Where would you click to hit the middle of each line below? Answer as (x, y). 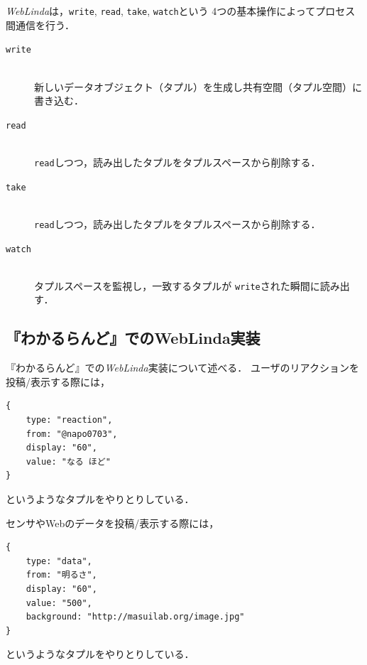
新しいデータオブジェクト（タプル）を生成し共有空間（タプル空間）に (198, 86)
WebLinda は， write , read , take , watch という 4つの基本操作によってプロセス (181, 11)
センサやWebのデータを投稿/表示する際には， (113, 523)
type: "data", (59, 561)
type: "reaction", (69, 420)
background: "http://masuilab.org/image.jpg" (135, 617)
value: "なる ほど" (68, 461)
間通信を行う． (40, 25)
